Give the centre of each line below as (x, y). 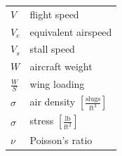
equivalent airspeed (71, 31)
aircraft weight (61, 66)
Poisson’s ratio (61, 139)
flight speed (54, 14)
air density (53, 102)
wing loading (57, 84)
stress (42, 121)
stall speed (52, 49)
